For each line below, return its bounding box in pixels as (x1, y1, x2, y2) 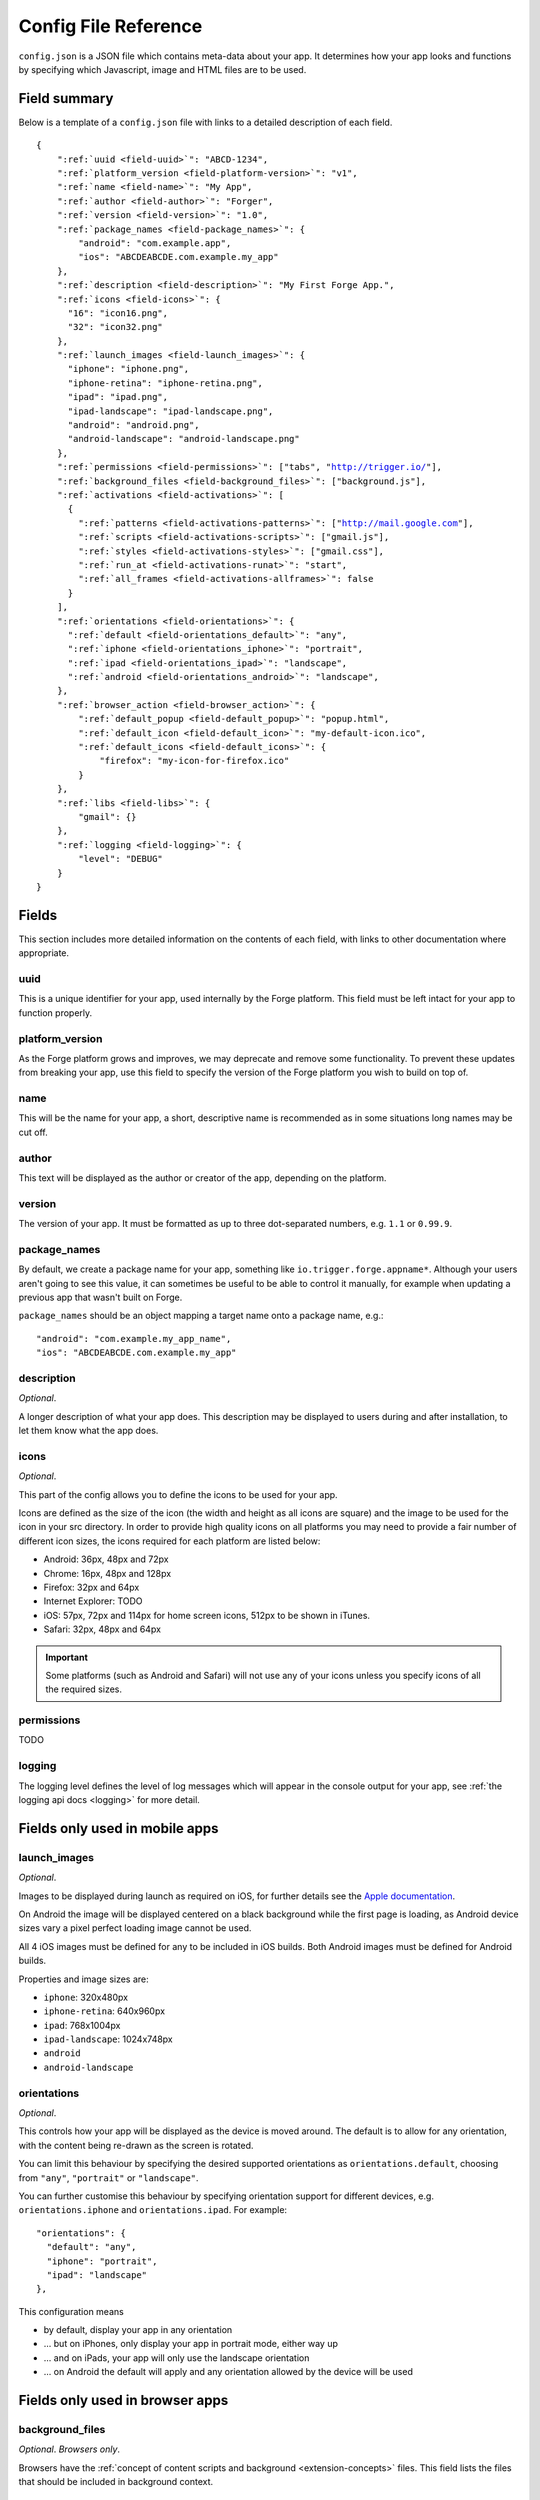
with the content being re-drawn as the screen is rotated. (18, 2139, 254, 2151)
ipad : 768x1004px (43, 2019, 121, 2031)
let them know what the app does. (18, 1425, 159, 1437)
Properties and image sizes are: (18, 1973, 149, 1985)
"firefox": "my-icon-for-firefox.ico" (99, 755, 290, 767)
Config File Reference (18, 15, 203, 37)
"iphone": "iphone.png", (67, 363, 190, 375)
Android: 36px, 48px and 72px (43, 1553, 169, 1565)
